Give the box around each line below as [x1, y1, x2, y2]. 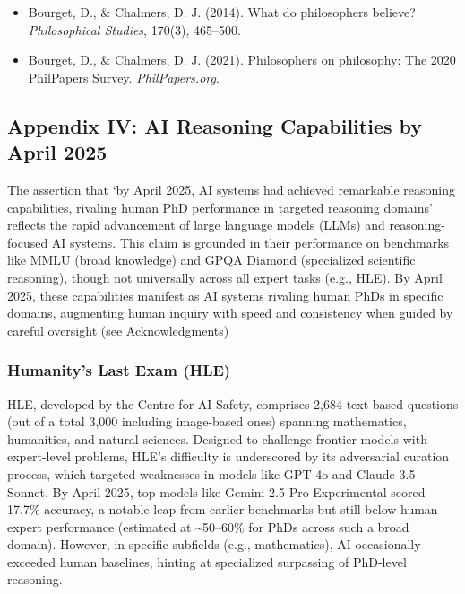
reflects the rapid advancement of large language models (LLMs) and [7, 215, 385, 234]
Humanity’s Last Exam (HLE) [7, 359, 231, 381]
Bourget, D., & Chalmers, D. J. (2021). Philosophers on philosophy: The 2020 [28, 50, 456, 69]
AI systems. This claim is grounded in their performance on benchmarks [51, 232, 450, 251]
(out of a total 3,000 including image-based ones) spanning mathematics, [7, 412, 407, 431]
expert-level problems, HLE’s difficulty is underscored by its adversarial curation [7, 447, 450, 466]
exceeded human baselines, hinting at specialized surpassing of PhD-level [7, 552, 407, 571]
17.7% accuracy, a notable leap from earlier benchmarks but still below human [7, 500, 438, 519]
